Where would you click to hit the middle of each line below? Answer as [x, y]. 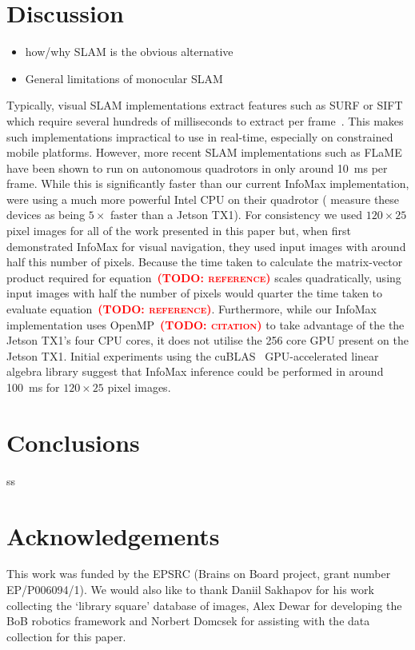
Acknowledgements [113, 535]
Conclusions [73, 442]
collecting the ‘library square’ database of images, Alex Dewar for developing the [204, 605]
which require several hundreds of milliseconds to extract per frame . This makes [205, 120]
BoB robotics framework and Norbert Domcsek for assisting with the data [188, 621]
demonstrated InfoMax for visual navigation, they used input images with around [206, 246]
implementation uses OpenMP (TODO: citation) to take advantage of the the [206, 324]
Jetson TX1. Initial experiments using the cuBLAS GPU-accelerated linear [193, 355]
